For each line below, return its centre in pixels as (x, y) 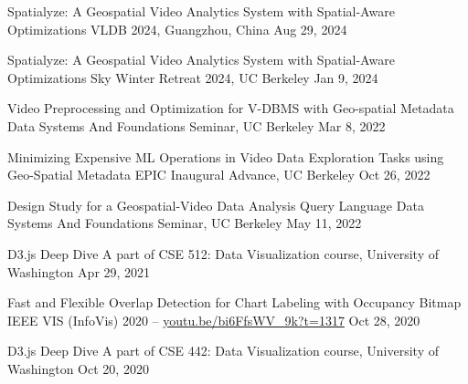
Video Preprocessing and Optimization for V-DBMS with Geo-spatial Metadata (231, 108)
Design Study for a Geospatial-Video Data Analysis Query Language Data (216, 205)
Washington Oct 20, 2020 (78, 368)
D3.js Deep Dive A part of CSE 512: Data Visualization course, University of (223, 253)
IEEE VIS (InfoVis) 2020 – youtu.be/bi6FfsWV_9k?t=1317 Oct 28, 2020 (214, 320)
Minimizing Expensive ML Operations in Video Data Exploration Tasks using (226, 156)
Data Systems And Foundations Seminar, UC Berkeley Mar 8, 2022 (197, 125)
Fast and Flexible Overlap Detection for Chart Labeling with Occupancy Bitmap (234, 302)
